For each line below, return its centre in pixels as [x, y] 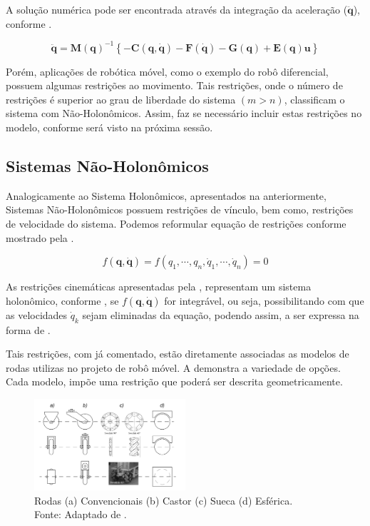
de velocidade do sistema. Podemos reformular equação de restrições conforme [176, 224]
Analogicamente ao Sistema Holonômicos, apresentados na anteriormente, [166, 195]
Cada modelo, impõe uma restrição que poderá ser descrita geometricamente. [174, 381]
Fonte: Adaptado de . [81, 514]
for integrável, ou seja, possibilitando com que [264, 300]
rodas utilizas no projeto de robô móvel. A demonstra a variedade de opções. [173, 367]
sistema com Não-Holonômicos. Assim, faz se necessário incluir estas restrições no [184, 113]
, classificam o [314, 99]
